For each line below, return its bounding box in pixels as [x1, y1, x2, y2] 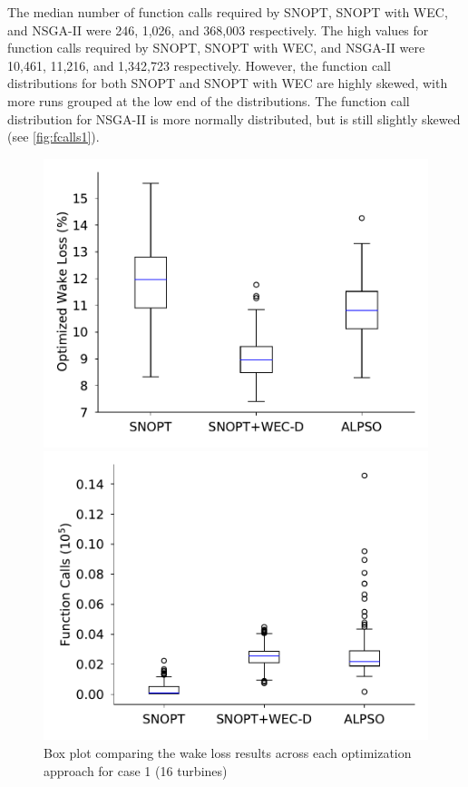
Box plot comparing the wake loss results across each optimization [44, 743, 412, 762]
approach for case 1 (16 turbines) [44, 761, 228, 780]
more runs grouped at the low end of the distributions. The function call [7, 91, 410, 110]
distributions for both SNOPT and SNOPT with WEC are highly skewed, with [7, 74, 448, 93]
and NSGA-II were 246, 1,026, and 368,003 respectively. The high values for [7, 20, 429, 39]
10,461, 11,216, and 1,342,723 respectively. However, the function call [7, 55, 391, 74]
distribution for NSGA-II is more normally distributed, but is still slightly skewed [7, 109, 461, 128]
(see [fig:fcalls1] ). [7, 127, 100, 146]
